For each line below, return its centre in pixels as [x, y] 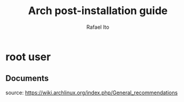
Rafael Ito [98, 27]
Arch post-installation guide [98, 11]
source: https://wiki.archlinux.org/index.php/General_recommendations [92, 93]
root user [28, 57]
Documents [27, 78]
